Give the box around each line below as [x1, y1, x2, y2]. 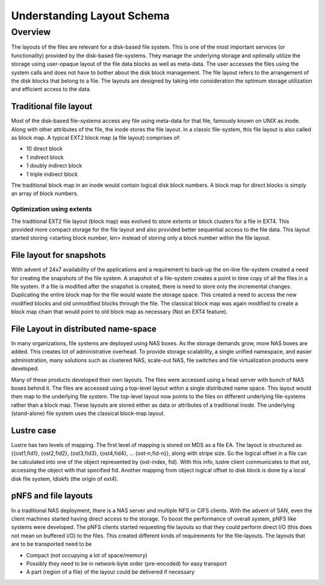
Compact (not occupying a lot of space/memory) [26, 551, 147, 558]
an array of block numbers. [11, 190, 78, 197]
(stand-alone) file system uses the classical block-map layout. [11, 410, 166, 417]
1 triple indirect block [26, 170, 78, 178]
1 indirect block [26, 154, 64, 161]
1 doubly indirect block [26, 162, 82, 169]
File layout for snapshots [11, 250, 107, 260]
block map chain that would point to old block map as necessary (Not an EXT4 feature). [11, 308, 228, 316]
